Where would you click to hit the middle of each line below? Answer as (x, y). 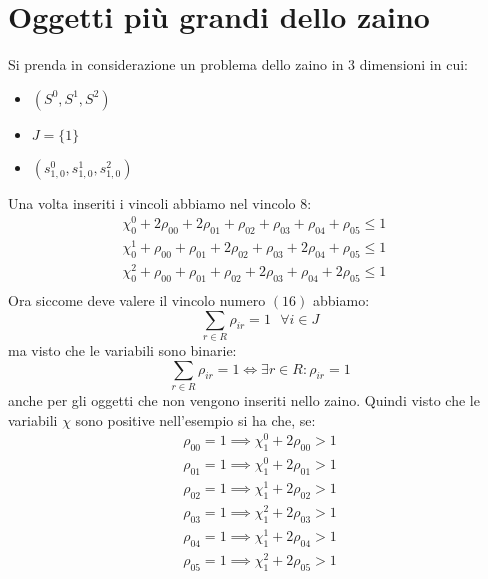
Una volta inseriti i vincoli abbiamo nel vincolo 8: (160, 202)
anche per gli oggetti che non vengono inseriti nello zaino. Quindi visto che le (244, 399)
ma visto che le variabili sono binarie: (122, 349)
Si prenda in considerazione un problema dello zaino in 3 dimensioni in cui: (238, 64)
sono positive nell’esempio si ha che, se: (195, 419)
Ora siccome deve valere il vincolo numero (137, 300)
